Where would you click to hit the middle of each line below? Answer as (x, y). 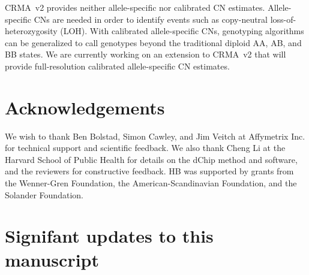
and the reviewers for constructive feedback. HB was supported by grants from (149, 171)
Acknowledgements (85, 107)
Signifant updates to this (109, 236)
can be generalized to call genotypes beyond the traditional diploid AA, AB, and (153, 42)
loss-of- (283, 19)
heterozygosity (31, 31)
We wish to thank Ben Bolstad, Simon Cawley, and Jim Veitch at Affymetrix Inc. (155, 136)
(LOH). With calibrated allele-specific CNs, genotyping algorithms (182, 31)
